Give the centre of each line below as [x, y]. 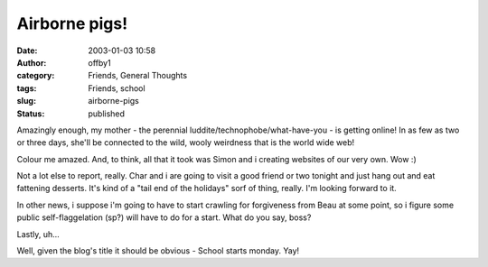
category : [36, 76]
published [107, 114]
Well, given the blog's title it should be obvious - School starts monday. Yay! [158, 251]
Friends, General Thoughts [138, 76]
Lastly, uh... [38, 234]
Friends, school [117, 88]
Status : [31, 114]
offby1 [100, 62]
